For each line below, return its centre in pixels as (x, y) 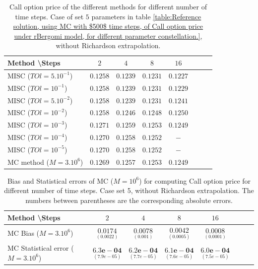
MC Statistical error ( (41, 247)
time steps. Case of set (49, 16)
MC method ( (28, 162)
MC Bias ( (24, 233)
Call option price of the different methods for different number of (108, 6)
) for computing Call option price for (195, 180)
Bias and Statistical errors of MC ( (60, 180)
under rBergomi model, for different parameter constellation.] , (108, 35)
